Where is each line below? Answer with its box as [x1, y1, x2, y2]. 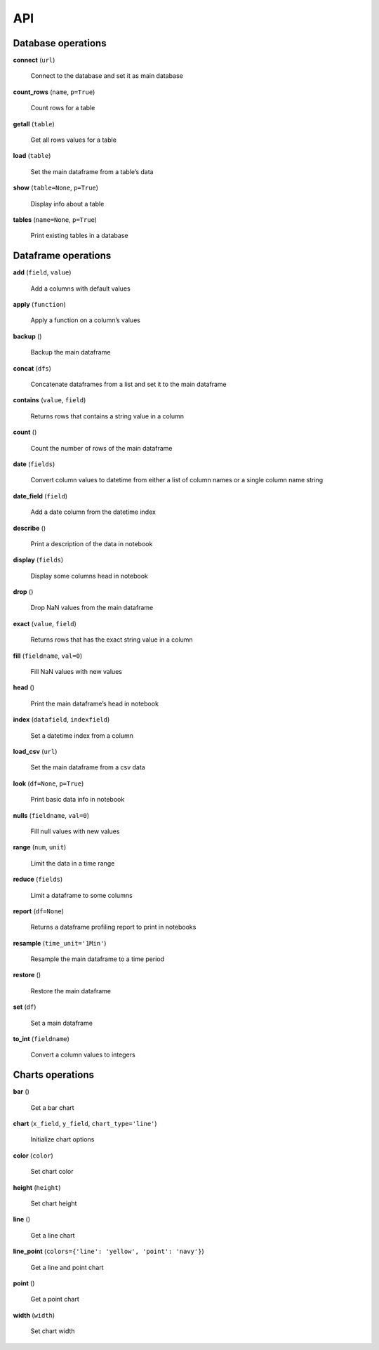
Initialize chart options [30, 1135, 95, 1144]
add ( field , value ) [13, 268, 72, 277]
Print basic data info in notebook [30, 795, 125, 804]
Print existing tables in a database [30, 232, 128, 240]
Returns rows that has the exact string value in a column [30, 635, 193, 644]
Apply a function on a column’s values [30, 316, 140, 324]
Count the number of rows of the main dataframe [30, 444, 173, 452]
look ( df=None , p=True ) [13, 779, 84, 788]
